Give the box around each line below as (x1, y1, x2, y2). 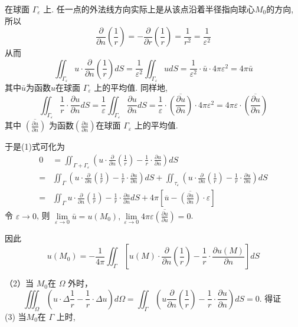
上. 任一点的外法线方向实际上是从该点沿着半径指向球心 (43, 3, 255, 15)
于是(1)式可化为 (5, 140, 65, 153)
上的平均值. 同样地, (94, 81, 168, 93)
